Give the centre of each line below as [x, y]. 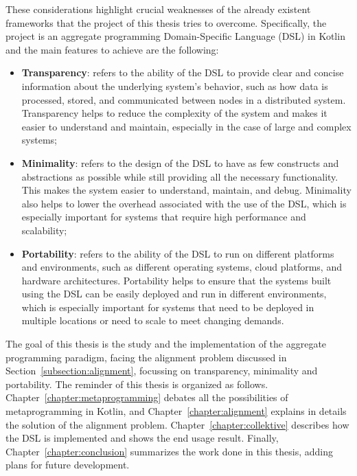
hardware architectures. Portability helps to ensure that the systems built [176, 280]
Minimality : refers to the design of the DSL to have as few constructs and [180, 162]
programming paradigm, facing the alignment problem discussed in [146, 357]
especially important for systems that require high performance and [164, 217]
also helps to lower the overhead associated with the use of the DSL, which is [184, 203]
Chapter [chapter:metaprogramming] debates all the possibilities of [147, 397]
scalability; [44, 230]
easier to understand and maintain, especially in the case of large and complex [186, 126]
